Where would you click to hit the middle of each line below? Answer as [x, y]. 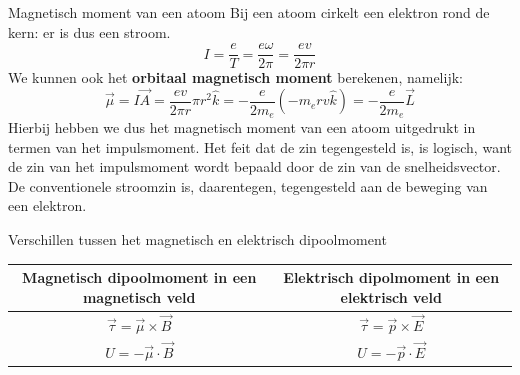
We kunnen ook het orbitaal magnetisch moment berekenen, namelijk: [235, 77]
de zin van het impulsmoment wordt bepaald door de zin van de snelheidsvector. [254, 166]
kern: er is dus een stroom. [89, 31]
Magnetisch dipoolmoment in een [139, 277]
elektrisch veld [391, 296]
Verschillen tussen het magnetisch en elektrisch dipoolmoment [197, 239]
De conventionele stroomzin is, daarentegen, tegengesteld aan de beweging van [248, 185]
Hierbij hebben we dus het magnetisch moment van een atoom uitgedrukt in [242, 127]
